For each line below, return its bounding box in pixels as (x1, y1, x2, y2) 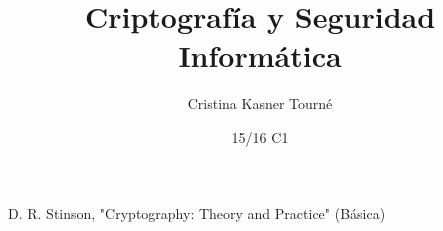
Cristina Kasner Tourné (187, 93, 333, 114)
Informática (178, 35, 342, 76)
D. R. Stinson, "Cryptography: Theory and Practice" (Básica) (8, 202, 386, 223)
